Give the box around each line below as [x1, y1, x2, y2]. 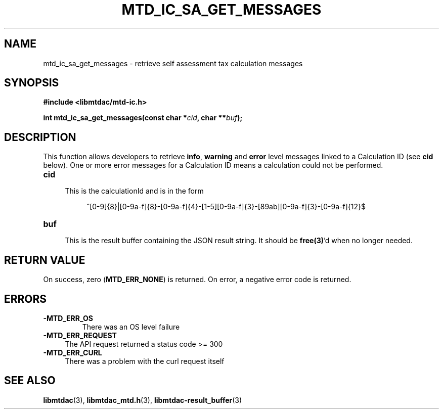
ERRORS [4, 292, 47, 305]
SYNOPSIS [4, 76, 59, 89]
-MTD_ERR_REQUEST [43, 331, 117, 340]
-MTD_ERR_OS [43, 313, 93, 323]
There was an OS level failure [82, 322, 180, 331]
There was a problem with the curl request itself [65, 356, 225, 365]
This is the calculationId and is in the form [65, 187, 204, 196]
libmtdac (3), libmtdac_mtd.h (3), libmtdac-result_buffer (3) [43, 395, 242, 404]
